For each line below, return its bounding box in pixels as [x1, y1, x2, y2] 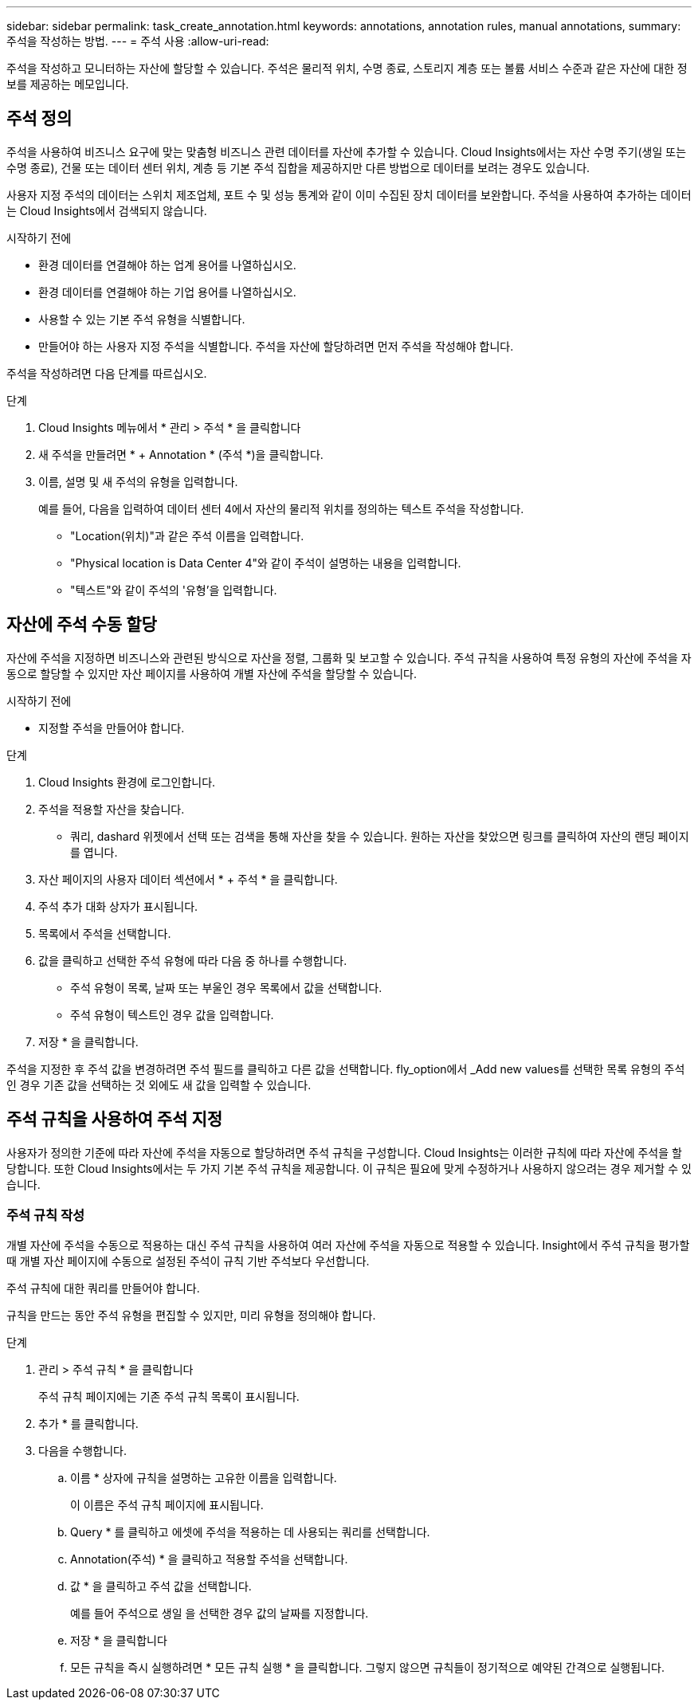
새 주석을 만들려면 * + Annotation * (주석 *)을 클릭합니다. [38, 447, 324, 461]
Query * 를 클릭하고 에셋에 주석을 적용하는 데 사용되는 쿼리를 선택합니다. [70, 1525, 430, 1539]
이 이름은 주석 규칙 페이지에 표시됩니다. [70, 1498, 264, 1512]
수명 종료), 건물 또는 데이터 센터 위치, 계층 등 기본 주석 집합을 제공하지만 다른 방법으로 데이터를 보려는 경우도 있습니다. [6, 160, 590, 175]
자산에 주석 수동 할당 [6, 614, 157, 635]
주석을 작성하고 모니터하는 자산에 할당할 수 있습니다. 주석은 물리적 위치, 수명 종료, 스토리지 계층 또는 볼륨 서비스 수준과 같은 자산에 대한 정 [6, 61, 688, 75]
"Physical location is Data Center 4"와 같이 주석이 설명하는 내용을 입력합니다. [70, 555, 461, 570]
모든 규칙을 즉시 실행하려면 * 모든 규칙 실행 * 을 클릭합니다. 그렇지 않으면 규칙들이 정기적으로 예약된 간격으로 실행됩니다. [70, 1661, 665, 1675]
